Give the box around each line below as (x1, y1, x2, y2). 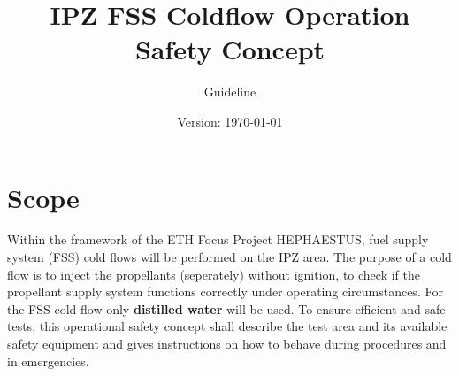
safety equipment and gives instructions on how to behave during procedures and (7, 334, 447, 352)
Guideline (203, 82, 256, 101)
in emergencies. (7, 351, 89, 370)
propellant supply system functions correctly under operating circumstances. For (7, 282, 443, 301)
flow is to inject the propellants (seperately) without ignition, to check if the (7, 265, 420, 283)
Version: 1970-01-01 (177, 111, 283, 130)
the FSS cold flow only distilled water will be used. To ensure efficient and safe (7, 299, 446, 318)
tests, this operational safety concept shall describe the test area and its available (7, 317, 448, 335)
